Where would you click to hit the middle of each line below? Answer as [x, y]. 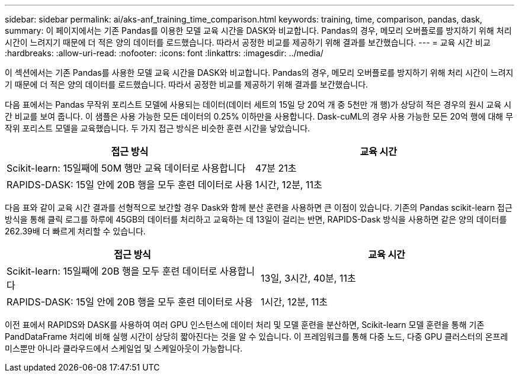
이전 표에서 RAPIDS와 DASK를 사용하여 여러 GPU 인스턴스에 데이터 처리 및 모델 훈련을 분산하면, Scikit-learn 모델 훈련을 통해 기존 [245, 325]
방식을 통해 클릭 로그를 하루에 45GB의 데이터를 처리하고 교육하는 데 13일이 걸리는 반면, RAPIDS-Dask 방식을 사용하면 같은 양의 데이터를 [256, 219]
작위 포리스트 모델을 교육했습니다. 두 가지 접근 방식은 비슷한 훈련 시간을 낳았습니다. [158, 128]
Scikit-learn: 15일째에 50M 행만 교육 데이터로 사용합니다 [126, 168]
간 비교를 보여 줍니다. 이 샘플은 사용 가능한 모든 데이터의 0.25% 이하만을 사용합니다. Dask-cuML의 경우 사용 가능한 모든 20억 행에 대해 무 [259, 116]
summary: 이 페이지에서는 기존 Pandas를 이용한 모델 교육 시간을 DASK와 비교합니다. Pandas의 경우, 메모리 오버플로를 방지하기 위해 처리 [258, 30]
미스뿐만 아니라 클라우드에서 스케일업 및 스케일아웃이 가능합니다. [124, 348]
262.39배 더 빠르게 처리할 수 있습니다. [75, 231]
